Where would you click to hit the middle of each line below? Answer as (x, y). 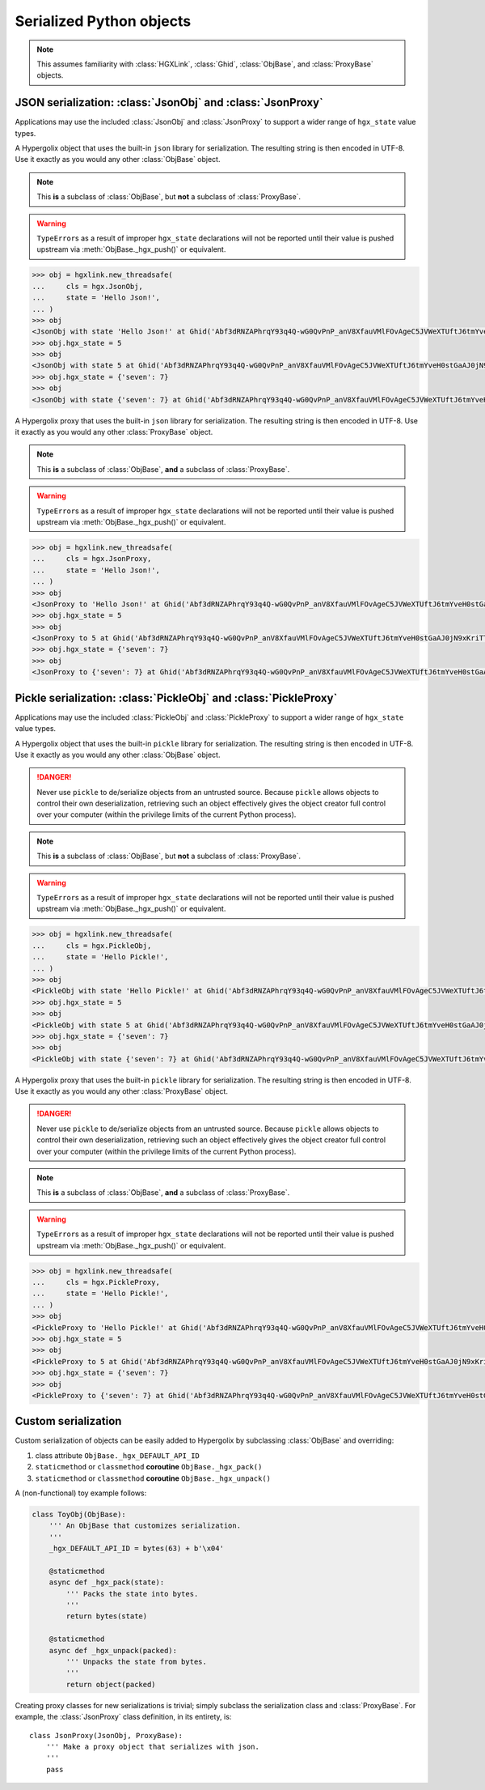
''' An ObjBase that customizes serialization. (145, 1526)
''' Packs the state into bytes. (132, 1594)
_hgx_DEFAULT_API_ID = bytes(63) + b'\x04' (136, 1549)
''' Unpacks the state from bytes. (137, 1662)
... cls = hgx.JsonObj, (87, 286)
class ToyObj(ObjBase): (79, 1514)
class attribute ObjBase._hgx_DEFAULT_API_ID (117, 1455)
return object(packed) (111, 1684)
